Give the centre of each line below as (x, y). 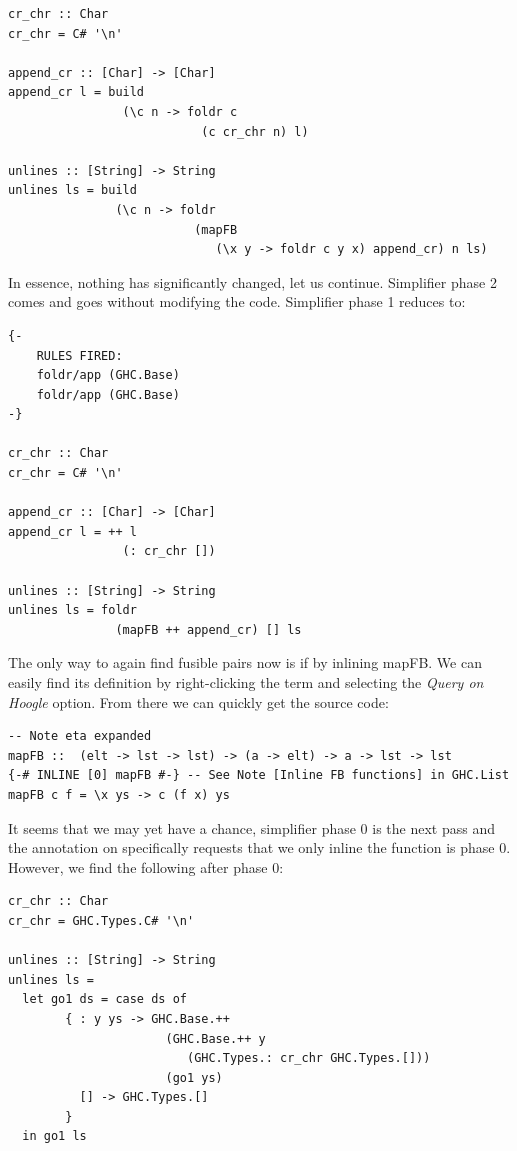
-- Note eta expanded (80, 736)
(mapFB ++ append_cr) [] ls (208, 629)
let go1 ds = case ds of (104, 999)
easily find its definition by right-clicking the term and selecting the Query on (246, 682)
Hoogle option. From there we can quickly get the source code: (198, 701)
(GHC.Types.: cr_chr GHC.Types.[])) (308, 1058)
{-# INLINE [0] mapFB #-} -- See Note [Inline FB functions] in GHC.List (259, 775)
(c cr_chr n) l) (255, 131)
